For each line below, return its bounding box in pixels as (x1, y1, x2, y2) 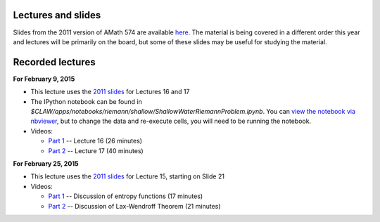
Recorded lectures (13, 56, 96, 68)
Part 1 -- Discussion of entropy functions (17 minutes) (48, 192, 203, 200)
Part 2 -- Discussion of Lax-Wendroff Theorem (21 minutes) (48, 202, 221, 210)
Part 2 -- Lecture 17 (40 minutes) (48, 146, 144, 155)
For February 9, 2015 (13, 74, 75, 83)
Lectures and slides (13, 9, 101, 21)
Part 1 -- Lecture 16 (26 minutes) (48, 137, 143, 145)
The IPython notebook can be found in (30, 97, 142, 105)
